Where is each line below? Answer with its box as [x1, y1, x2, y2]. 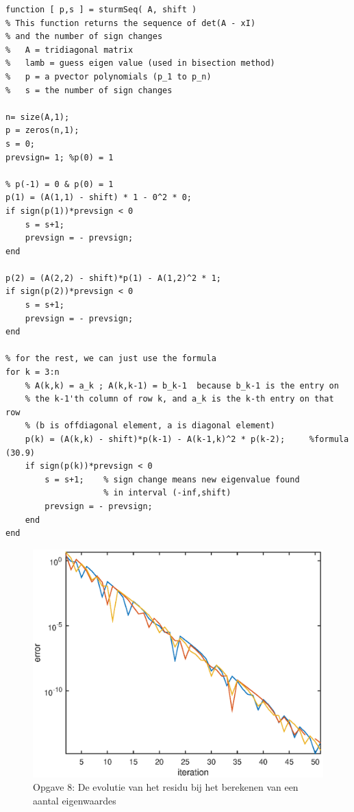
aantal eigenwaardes [33, 793, 116, 807]
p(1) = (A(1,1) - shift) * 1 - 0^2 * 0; [5, 193, 192, 203]
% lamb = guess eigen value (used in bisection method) [5, 58, 275, 69]
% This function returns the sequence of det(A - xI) [5, 18, 256, 28]
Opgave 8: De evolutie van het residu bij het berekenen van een [33, 780, 299, 794]
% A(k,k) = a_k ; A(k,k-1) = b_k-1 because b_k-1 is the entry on [25, 380, 339, 391]
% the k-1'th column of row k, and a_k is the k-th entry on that [25, 394, 334, 404]
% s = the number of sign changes [5, 85, 173, 95]
